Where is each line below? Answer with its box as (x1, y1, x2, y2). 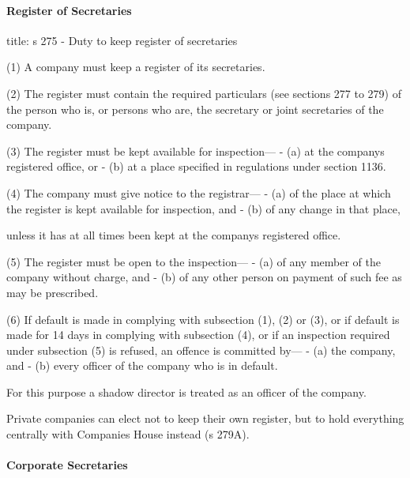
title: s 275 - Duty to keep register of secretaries (6, 32, 238, 48)
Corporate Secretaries (6, 457, 128, 473)
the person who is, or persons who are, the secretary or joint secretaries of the (6, 100, 384, 117)
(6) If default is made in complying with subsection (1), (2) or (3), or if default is (6, 311, 400, 327)
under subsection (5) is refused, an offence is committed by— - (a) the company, (6, 341, 396, 358)
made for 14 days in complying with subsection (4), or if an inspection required (6, 326, 390, 343)
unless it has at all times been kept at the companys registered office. (6, 227, 341, 243)
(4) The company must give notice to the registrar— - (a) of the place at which (6, 184, 391, 201)
